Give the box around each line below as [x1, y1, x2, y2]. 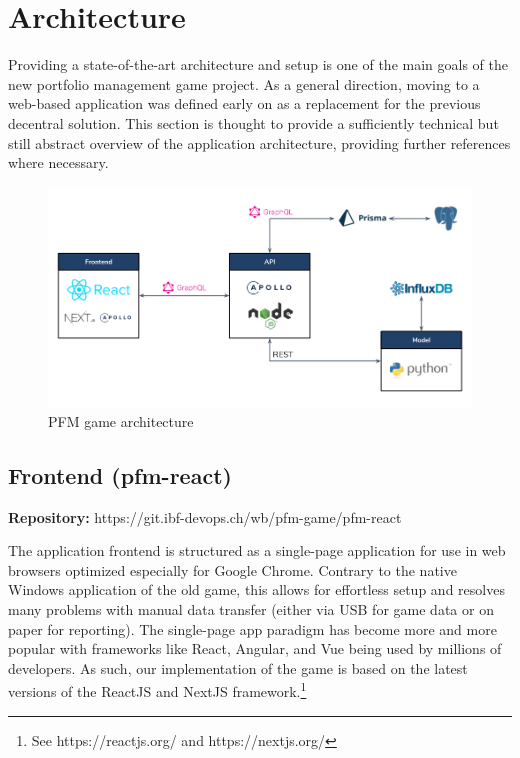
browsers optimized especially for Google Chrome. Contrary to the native [8, 559, 457, 580]
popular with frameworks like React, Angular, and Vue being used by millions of [8, 638, 502, 659]
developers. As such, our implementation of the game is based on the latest [8, 657, 468, 678]
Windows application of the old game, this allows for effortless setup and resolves [8, 579, 505, 600]
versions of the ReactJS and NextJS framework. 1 [8, 678, 307, 702]
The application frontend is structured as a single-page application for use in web [8, 540, 506, 561]
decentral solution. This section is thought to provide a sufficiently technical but [8, 112, 499, 133]
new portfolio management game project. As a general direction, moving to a [8, 73, 480, 94]
